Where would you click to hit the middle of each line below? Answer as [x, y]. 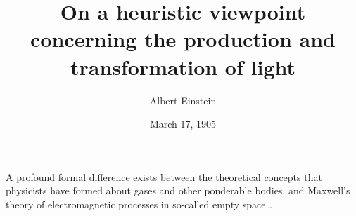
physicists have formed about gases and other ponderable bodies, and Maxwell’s [178, 190]
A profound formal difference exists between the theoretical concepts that [164, 176]
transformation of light [183, 66]
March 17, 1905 [183, 124]
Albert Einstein [183, 100]
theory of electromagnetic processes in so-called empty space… [139, 204]
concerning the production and [183, 39]
